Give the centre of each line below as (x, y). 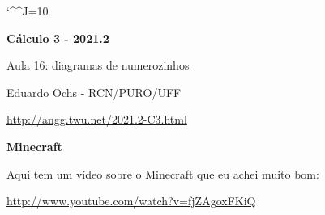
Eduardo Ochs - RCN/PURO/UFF (94, 92)
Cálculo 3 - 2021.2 (58, 38)
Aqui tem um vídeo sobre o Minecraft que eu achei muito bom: (163, 173)
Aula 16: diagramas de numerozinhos (98, 65)
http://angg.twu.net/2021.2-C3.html (97, 119)
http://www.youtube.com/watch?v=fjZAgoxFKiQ (131, 201)
